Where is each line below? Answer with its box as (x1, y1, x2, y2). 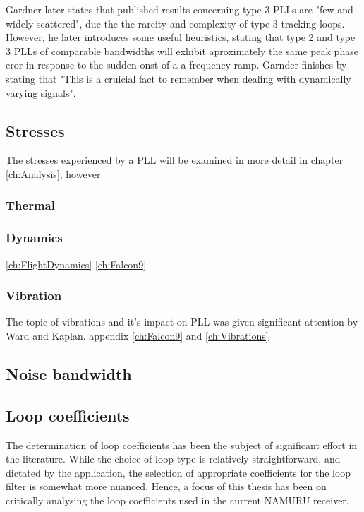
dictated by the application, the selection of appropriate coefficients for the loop (6, 465, 351, 480)
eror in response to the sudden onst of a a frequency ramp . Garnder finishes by (6, 57, 347, 72)
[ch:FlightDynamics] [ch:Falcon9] (6, 256, 147, 271)
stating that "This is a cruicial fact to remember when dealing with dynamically (6, 71, 351, 85)
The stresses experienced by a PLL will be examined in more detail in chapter (6, 153, 344, 167)
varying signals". (6, 85, 76, 100)
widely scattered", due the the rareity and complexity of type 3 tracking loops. (6, 16, 345, 30)
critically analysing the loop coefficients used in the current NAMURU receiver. (6, 492, 349, 507)
